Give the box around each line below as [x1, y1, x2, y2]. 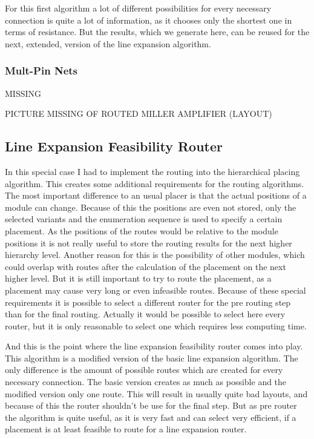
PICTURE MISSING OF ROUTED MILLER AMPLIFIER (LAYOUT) [5, 107, 272, 120]
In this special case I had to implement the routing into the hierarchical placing [5, 165, 300, 177]
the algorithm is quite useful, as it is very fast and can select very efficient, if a [5, 411, 296, 423]
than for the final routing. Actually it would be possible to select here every [5, 308, 286, 320]
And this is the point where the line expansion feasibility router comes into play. [5, 340, 303, 352]
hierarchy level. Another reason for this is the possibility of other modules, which [5, 248, 305, 261]
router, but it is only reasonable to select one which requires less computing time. [5, 319, 307, 332]
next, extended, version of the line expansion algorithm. [5, 37, 211, 50]
